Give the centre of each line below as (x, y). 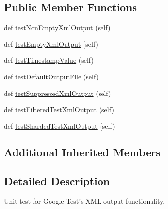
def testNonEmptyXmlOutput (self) (57, 28)
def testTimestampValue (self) (49, 60)
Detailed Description (57, 180)
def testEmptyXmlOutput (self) (51, 44)
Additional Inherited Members (82, 152)
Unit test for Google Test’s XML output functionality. (84, 201)
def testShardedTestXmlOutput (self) (59, 125)
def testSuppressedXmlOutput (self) (58, 93)
